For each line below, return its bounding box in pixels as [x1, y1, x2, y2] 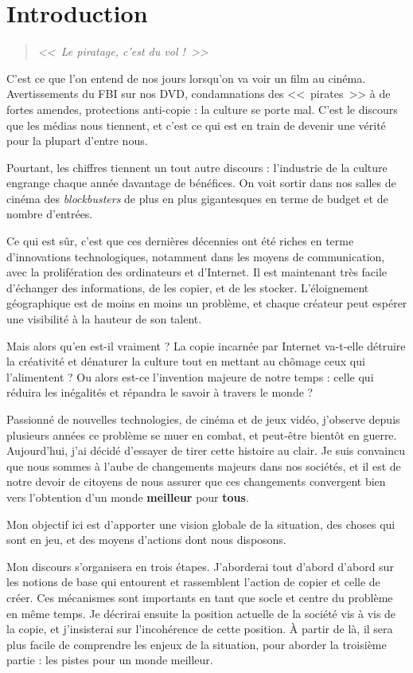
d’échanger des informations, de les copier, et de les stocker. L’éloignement [6, 279, 369, 295]
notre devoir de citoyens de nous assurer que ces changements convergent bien [6, 473, 386, 490]
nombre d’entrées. [6, 205, 93, 222]
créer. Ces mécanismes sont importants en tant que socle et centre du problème [6, 589, 393, 605]
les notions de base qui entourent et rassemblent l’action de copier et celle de [6, 573, 380, 590]
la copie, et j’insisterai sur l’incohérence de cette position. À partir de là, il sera [6, 620, 393, 637]
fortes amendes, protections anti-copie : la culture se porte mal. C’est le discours [6, 100, 398, 117]
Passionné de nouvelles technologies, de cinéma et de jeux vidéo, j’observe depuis [6, 411, 400, 427]
